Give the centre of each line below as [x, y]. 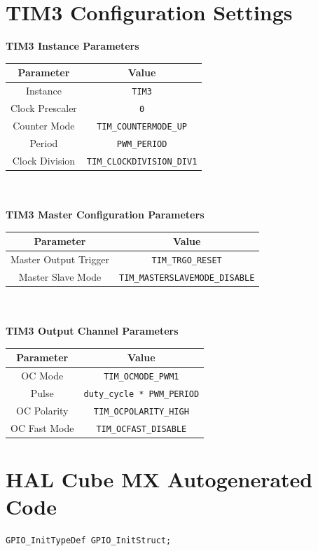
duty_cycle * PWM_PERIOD [141, 395]
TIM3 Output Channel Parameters [92, 331]
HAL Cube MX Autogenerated [159, 479]
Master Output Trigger [60, 259]
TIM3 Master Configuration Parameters [105, 215]
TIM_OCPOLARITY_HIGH [141, 411]
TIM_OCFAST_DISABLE [141, 429]
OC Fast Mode [42, 427]
